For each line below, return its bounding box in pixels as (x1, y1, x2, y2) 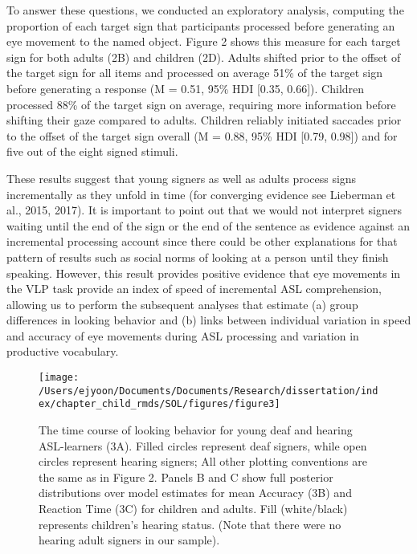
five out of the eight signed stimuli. (6, 143, 178, 160)
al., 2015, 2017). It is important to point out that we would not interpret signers (6, 202, 402, 218)
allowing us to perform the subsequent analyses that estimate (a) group (6, 295, 358, 312)
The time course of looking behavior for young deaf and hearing (39, 422, 353, 438)
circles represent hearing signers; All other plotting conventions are (39, 453, 367, 470)
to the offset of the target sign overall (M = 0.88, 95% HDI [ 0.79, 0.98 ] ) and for (6, 127, 398, 144)
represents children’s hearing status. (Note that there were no (39, 515, 341, 532)
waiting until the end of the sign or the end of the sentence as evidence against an (6, 217, 410, 234)
